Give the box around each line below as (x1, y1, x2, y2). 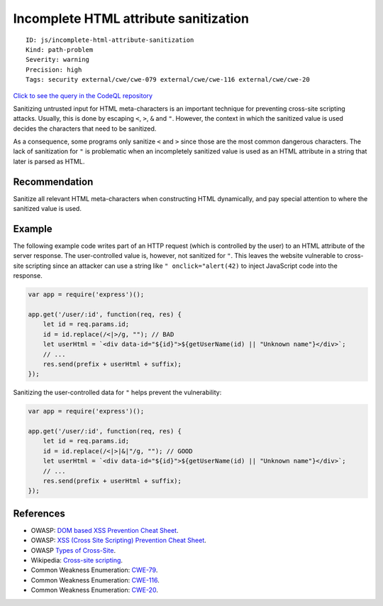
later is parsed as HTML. (13, 157, 85, 166)
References (13, 507, 65, 519)
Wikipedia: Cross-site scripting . (30, 556, 123, 565)
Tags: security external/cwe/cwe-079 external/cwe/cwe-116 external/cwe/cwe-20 (26, 75, 310, 84)
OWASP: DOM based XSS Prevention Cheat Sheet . (30, 526, 179, 534)
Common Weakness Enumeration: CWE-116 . (30, 575, 160, 584)
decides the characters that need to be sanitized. (13, 124, 157, 133)
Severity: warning (26, 55, 90, 64)
